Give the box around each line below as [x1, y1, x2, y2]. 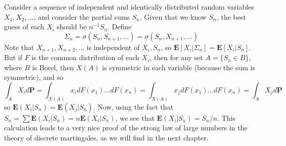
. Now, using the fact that [93, 101, 173, 112]
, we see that [115, 112, 155, 123]
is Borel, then [32, 62, 74, 72]
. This [217, 112, 235, 123]
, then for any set [150, 52, 203, 63]
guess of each [4, 21, 44, 32]
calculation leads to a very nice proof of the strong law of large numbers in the [4, 122, 248, 133]
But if [4, 52, 22, 63]
